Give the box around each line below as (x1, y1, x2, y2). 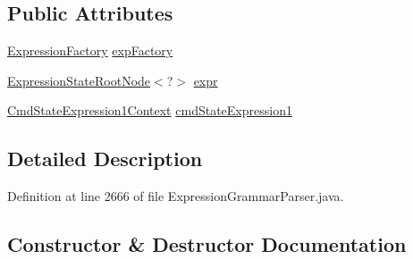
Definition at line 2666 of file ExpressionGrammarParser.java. (7, 187, 344, 205)
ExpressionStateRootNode (7, 71, 151, 89)
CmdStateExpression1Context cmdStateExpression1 (7, 101, 292, 120)
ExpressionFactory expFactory (7, 41, 173, 60)
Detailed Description (7, 145, 203, 172)
